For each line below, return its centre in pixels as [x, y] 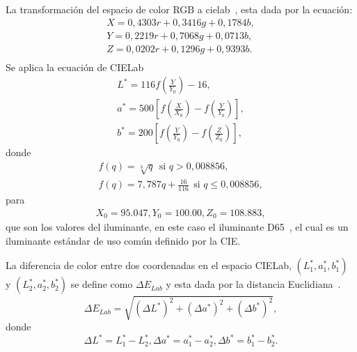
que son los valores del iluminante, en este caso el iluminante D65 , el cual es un [177, 227]
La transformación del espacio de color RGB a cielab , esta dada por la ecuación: [179, 9]
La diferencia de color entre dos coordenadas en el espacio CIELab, [149, 265]
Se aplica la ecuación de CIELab [75, 67]
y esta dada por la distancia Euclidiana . [253, 284]
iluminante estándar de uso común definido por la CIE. [123, 240]
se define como [102, 284]
